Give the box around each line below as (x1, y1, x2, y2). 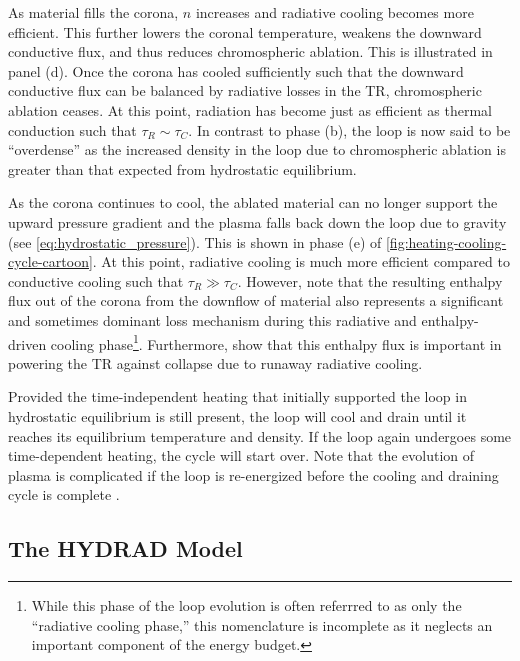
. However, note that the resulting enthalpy (237, 270, 503, 291)
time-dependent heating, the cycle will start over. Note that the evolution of (8, 445, 475, 466)
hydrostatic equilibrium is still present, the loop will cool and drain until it (8, 405, 467, 426)
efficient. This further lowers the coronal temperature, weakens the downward (8, 21, 482, 42)
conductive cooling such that (8, 270, 184, 291)
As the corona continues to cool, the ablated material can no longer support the (8, 192, 498, 213)
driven (8, 333, 47, 354)
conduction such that (8, 119, 137, 140)
